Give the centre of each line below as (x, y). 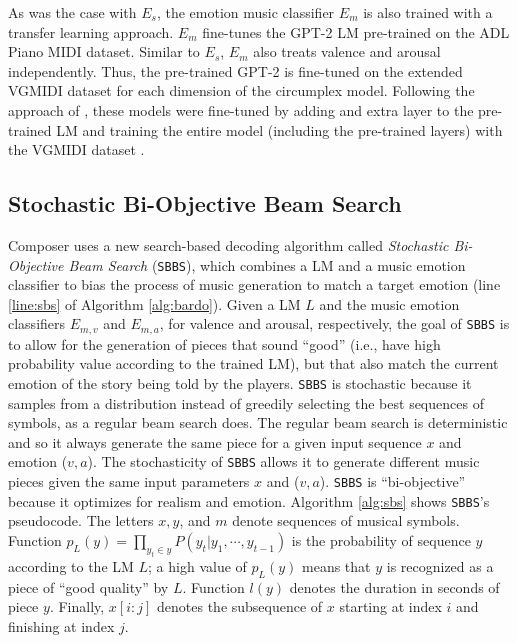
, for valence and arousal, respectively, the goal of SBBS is (334, 323)
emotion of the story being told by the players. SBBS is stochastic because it (240, 383)
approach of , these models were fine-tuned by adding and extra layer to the (241, 109)
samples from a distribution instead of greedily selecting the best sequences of (246, 402)
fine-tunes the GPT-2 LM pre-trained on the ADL (356, 31)
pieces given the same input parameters (129, 481)
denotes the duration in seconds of (394, 586)
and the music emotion (389, 303)
